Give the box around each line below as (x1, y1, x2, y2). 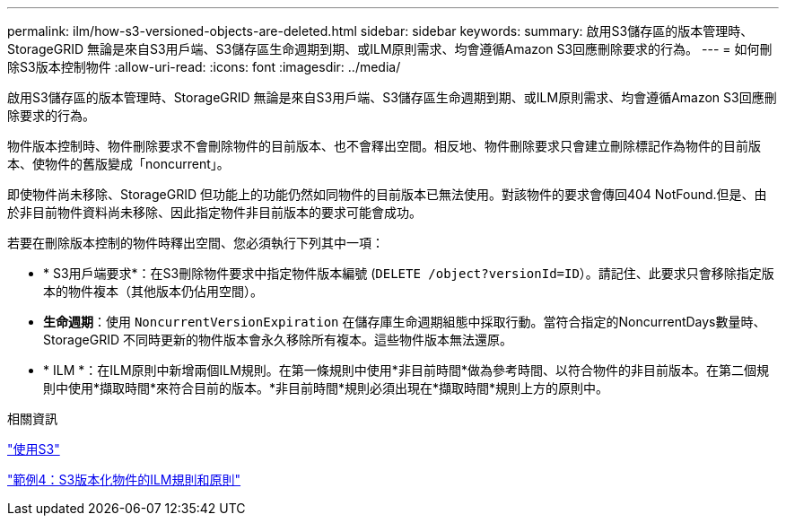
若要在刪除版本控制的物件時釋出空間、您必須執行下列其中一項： (7, 235, 384, 250)
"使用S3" (7, 441, 60, 457)
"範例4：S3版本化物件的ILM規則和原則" (7, 472, 241, 487)
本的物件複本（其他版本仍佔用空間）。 (43, 283, 263, 299)
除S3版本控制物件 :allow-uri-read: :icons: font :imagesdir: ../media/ (7, 59, 401, 74)
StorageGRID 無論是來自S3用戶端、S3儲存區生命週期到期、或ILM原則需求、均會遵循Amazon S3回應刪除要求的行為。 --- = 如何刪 (7, 41, 773, 57)
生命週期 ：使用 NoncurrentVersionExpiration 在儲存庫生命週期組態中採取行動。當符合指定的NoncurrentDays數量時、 (43, 314, 766, 329)
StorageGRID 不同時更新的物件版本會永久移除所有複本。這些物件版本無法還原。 (43, 332, 512, 347)
